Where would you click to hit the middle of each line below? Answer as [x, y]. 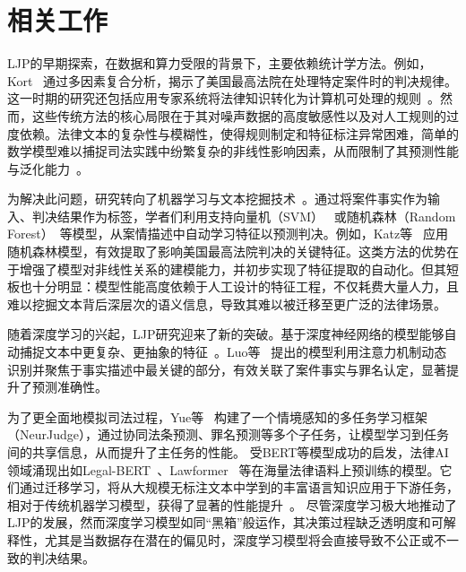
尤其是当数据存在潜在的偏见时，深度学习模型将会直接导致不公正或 [239, 539]
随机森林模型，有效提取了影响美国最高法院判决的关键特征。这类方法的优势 [227, 251]
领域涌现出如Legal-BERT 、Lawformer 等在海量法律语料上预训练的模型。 [224, 469]
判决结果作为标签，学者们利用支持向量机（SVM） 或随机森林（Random [244, 216]
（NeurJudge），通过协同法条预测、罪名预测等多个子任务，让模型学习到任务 [228, 434]
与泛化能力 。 [48, 168]
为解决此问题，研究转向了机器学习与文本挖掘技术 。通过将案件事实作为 [217, 199]
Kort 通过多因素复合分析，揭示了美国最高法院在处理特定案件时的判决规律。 [233, 80]
